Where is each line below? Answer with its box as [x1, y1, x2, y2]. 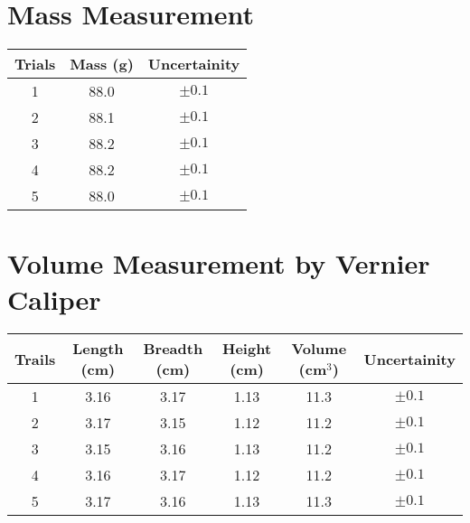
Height [222, 338, 272, 360]
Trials [14, 53, 56, 75]
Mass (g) [70, 53, 134, 75]
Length [72, 338, 124, 360]
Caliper [7, 280, 101, 317]
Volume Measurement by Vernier [7, 245, 430, 282]
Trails [14, 348, 56, 369]
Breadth [143, 338, 203, 360]
